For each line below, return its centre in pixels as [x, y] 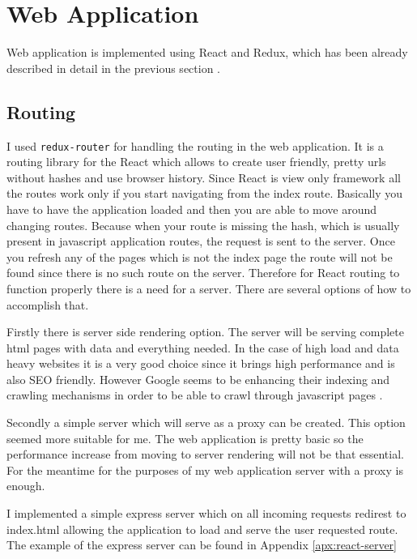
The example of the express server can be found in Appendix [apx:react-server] [202, 545]
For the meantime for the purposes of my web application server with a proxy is [205, 469]
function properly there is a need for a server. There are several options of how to [209, 288]
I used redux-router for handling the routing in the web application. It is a [195, 145]
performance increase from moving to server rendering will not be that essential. [205, 454]
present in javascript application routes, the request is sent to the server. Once [201, 241]
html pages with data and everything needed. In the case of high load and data [203, 347]
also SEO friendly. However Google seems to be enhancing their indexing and [198, 379]
